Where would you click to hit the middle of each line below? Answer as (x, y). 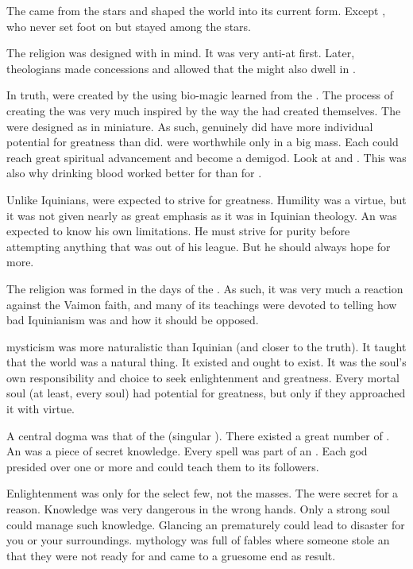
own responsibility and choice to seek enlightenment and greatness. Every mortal (203, 377)
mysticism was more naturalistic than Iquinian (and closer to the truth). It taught (206, 346)
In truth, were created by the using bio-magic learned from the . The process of (200, 95)
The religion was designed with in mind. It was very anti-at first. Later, (181, 53)
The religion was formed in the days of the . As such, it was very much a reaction (205, 288)
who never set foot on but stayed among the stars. (129, 26)
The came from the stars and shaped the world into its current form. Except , (196, 10)
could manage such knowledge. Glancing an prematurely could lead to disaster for (206, 524)
